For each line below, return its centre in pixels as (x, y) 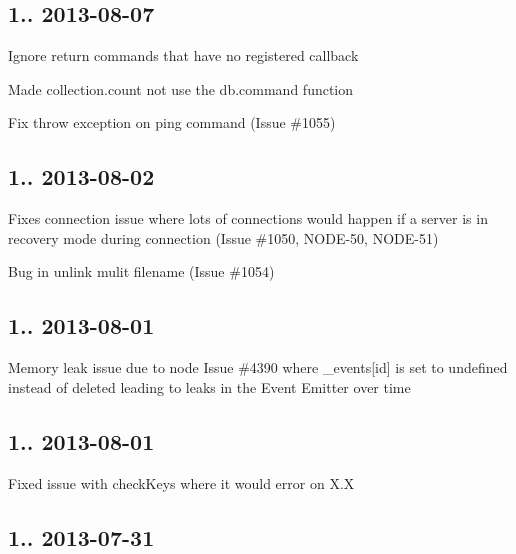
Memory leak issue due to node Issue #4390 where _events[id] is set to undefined (258, 367)
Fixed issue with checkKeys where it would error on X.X (181, 482)
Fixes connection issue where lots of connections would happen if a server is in (248, 218)
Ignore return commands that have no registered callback (183, 55)
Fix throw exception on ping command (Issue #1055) (172, 122)
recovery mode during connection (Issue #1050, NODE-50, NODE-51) (223, 237)
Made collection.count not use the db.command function (181, 88)
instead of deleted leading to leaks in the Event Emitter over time (209, 386)
